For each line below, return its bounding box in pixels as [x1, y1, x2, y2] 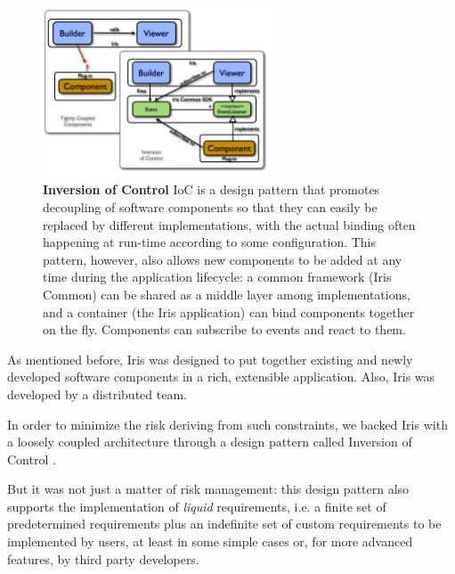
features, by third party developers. [7, 549, 199, 568]
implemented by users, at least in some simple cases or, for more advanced [7, 532, 413, 551]
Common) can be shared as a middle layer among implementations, [43, 284, 410, 303]
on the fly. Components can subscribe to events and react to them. [43, 320, 406, 339]
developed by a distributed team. [7, 384, 187, 403]
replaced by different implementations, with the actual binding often [43, 215, 416, 234]
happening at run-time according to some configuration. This [43, 233, 377, 251]
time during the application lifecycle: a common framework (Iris [43, 267, 392, 286]
